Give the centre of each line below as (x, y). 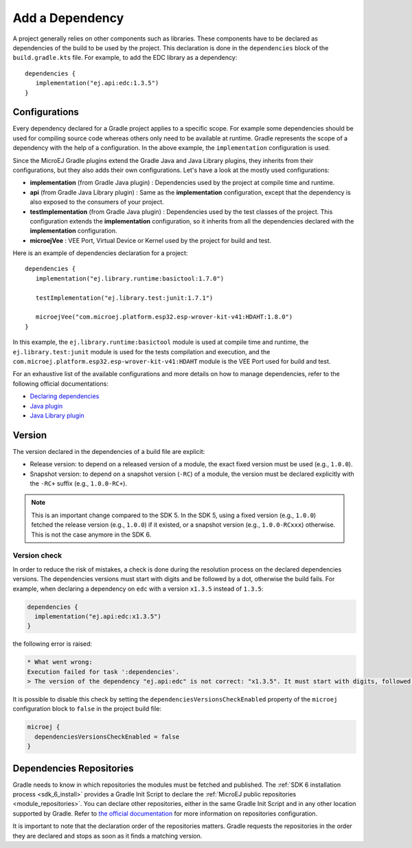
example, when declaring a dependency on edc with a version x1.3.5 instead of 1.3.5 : (138, 589)
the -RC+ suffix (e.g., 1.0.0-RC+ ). (78, 483)
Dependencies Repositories (73, 768)
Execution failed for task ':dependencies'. (103, 672)
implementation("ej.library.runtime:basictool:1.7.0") (130, 278)
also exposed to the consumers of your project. (97, 202)
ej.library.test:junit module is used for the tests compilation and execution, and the (141, 351)
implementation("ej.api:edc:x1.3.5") (98, 616)
